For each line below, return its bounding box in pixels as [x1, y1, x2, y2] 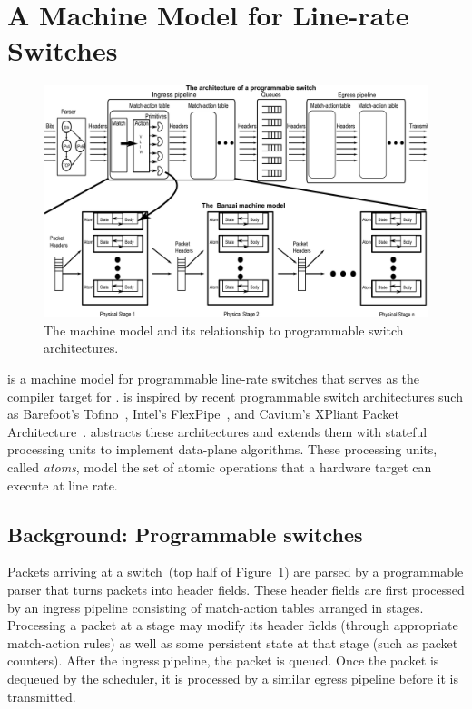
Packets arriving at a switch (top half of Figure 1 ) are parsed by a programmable [7, 562, 464, 581]
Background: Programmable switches [7, 520, 363, 548]
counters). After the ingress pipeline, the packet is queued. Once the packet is [7, 651, 439, 670]
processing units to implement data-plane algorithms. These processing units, [7, 440, 438, 459]
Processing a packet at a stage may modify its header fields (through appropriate [7, 616, 458, 635]
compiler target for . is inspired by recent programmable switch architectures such [7, 386, 463, 405]
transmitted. [7, 686, 76, 705]
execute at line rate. [7, 475, 118, 494]
